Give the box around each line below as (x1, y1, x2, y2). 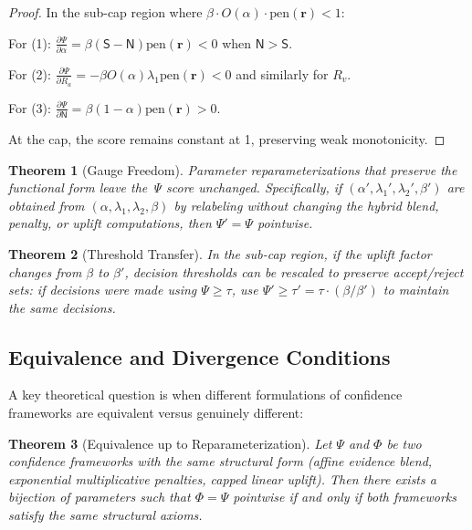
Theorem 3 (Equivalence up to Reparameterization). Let (8, 433, 332, 452)
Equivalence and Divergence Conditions (8, 342, 391, 370)
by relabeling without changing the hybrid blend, (173, 195, 439, 214)
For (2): (8, 64, 51, 83)
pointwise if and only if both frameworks (233, 487, 457, 506)
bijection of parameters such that (8, 487, 191, 506)
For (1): (8, 33, 51, 52)
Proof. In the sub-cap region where (8, 3, 203, 21)
